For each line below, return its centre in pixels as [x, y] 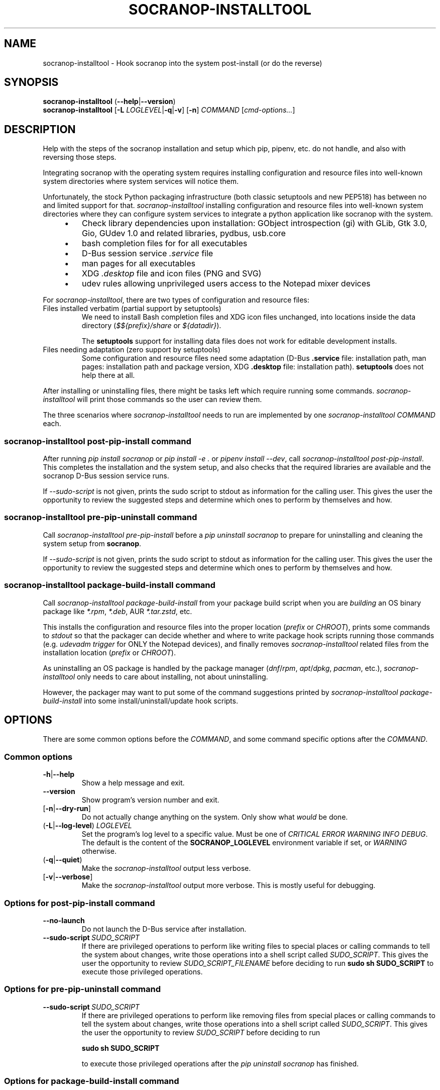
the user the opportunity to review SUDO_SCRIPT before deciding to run [201, 1032]
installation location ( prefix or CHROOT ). [109, 652]
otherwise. [99, 851]
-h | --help [59, 774]
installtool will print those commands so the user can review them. [152, 400]
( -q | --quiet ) [63, 860]
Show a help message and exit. [133, 783]
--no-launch [64, 920]
